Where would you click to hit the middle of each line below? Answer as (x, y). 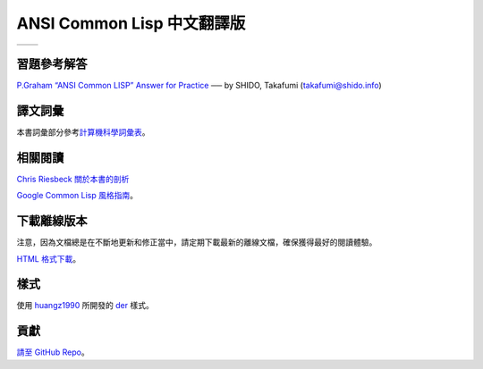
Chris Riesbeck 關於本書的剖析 (73, 179)
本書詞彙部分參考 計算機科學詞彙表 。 (83, 132)
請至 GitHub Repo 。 (53, 352)
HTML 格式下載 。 (48, 258)
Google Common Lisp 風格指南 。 (77, 196)
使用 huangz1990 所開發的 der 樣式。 (85, 306)
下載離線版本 (52, 221)
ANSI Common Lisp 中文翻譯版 (131, 23)
